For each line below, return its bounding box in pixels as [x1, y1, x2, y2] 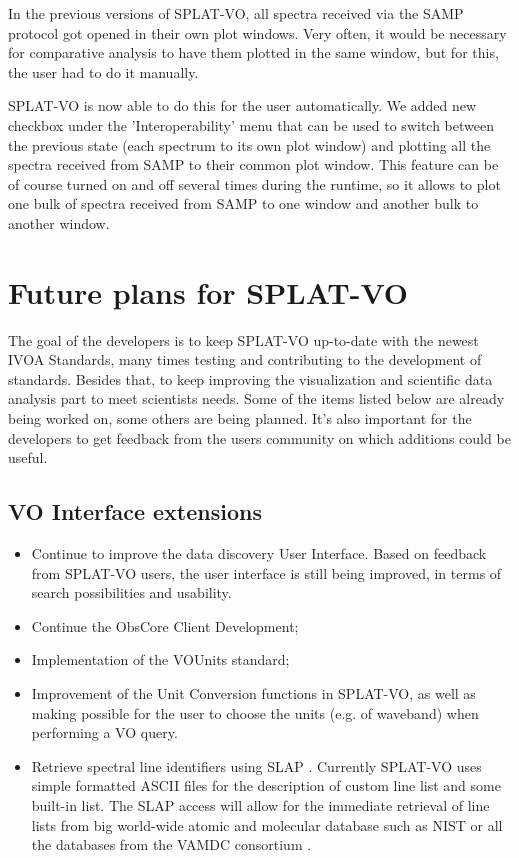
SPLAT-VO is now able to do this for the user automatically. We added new [8, 95, 477, 116]
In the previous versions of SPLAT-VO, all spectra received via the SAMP [8, 3, 464, 23]
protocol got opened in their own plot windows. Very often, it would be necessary [8, 22, 507, 43]
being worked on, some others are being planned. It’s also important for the [8, 408, 472, 429]
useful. [8, 447, 48, 468]
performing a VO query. [31, 722, 178, 743]
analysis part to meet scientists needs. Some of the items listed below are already [8, 388, 505, 409]
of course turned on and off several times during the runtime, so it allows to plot [8, 173, 501, 194]
